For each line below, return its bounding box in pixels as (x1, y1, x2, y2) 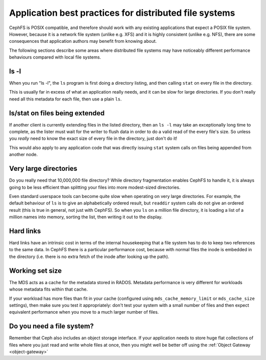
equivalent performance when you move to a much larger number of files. (9, 309, 159, 315)
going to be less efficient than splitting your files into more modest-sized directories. (9, 184, 181, 190)
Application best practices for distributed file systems (9, 7, 235, 18)
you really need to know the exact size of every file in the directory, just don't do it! (9, 135, 177, 141)
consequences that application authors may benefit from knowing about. (9, 38, 157, 44)
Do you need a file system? (9, 322, 94, 330)
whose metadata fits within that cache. (9, 286, 88, 293)
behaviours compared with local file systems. (9, 54, 101, 60)
